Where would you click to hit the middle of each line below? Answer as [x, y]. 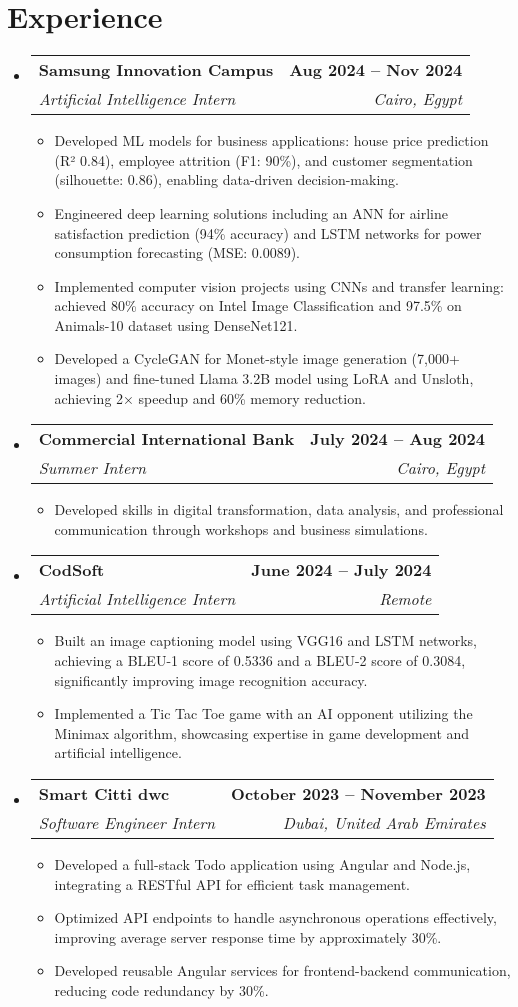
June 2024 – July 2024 [341, 570]
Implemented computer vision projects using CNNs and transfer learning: [279, 285]
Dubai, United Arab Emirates [384, 822]
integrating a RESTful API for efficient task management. [232, 883]
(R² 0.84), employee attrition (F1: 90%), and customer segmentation [263, 159]
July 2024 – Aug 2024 [397, 439]
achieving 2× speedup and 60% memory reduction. [210, 397]
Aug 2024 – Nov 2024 [376, 70]
